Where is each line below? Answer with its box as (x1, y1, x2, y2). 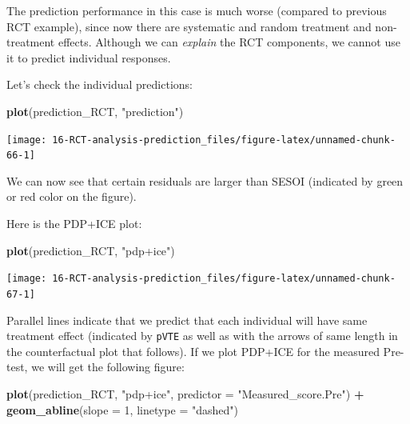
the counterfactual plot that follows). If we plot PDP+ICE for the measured (6, 342, 380, 359)
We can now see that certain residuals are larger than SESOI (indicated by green (6, 172, 404, 189)
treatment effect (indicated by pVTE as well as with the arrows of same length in (6, 327, 398, 344)
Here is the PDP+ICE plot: (6, 215, 142, 232)
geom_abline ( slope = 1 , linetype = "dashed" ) (6, 401, 239, 418)
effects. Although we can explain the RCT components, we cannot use (58, 34, 400, 50)
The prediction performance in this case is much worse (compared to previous (6, 2, 387, 18)
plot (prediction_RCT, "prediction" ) (6, 102, 184, 119)
